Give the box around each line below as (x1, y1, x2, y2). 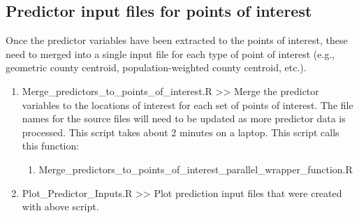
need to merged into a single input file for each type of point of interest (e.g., (6, 46, 335, 61)
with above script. (22, 199, 99, 214)
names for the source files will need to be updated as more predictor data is (22, 111, 346, 126)
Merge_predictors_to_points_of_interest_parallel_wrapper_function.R (38, 161, 353, 176)
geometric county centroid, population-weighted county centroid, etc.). (6, 60, 307, 75)
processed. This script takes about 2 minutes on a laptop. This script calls (22, 124, 339, 139)
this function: (22, 138, 80, 153)
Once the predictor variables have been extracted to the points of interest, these (6, 33, 348, 48)
